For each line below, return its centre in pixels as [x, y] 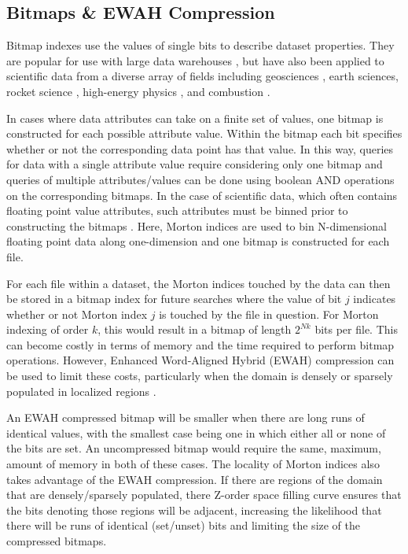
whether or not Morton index [77, 314]
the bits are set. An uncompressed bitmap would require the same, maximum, [194, 448]
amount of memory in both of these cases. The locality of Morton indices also [193, 464]
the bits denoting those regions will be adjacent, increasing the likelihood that [194, 510]
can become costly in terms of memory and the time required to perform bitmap [200, 344]
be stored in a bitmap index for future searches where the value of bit [174, 299]
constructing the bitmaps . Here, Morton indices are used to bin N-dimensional [197, 225]
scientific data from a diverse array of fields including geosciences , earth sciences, [202, 76]
